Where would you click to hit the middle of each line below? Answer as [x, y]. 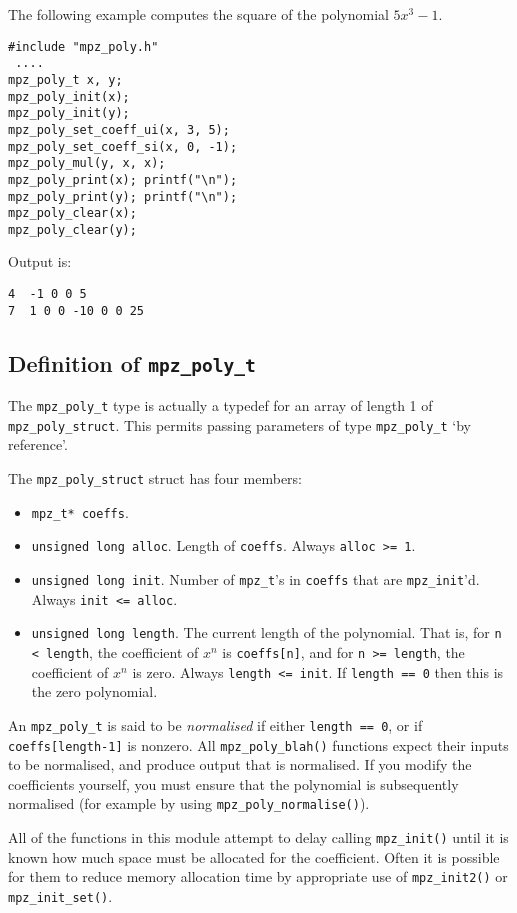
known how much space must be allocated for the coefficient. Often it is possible [254, 856]
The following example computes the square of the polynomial [198, 14]
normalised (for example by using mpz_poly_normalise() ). [189, 803]
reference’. [38, 444]
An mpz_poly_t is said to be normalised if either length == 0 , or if [215, 724]
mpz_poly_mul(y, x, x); [87, 163]
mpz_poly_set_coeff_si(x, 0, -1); [123, 146]
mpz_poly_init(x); [69, 96]
